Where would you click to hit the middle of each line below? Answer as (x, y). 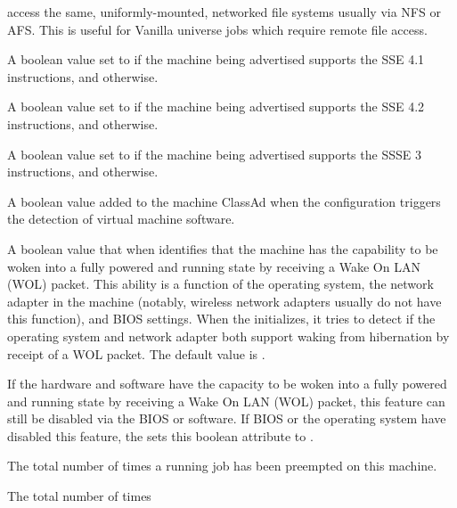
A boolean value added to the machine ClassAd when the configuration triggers (224, 201)
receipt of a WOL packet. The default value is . (136, 353)
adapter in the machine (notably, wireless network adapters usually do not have (224, 301)
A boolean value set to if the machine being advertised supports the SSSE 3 (214, 154)
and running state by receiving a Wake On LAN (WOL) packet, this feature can (226, 401)
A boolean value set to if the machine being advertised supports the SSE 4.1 (216, 59)
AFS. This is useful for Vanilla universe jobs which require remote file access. (217, 29)
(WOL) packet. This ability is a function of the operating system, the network (220, 284)
